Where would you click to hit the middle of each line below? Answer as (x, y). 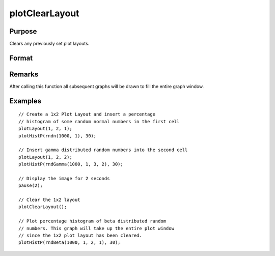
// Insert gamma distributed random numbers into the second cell (103, 150)
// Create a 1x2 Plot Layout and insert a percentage (87, 114)
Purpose (23, 31)
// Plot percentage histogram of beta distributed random (92, 221)
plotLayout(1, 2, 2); (45, 157)
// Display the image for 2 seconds (64, 178)
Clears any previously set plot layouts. (49, 44)
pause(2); (31, 186)
